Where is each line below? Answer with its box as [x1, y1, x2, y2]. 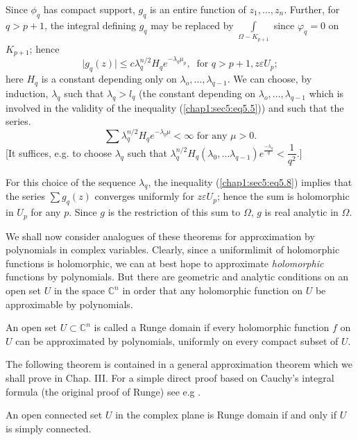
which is [309, 86, 344, 101]
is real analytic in [264, 205, 339, 219]
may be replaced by [151, 17, 234, 32]
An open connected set [6, 407, 103, 422]
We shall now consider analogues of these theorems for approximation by [6, 228, 315, 243]
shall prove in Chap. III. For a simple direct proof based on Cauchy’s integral [6, 370, 334, 384]
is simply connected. [6, 421, 92, 435]
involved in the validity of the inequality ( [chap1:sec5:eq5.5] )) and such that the [6, 100, 344, 115]
